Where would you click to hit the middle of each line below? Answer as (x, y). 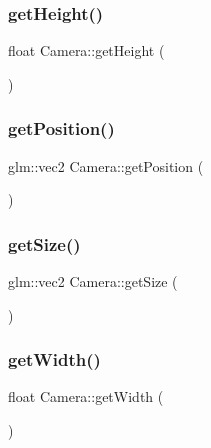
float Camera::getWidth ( (86, 396)
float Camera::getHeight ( (86, 50)
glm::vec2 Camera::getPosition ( (106, 165)
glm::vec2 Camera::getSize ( (93, 281)
